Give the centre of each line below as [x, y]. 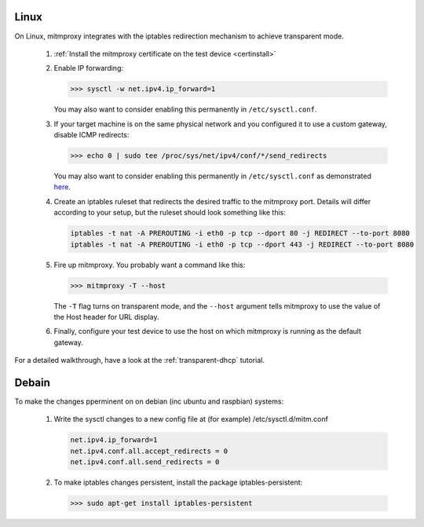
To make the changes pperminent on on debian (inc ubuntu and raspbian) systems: [149, 401]
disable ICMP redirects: [91, 135]
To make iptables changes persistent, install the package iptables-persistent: [178, 482]
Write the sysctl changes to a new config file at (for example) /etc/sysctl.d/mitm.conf [191, 419]
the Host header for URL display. [106, 317]
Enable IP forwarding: [89, 68]
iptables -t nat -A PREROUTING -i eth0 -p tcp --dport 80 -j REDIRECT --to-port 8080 [240, 233]
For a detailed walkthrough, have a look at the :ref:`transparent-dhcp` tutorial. [139, 360]
